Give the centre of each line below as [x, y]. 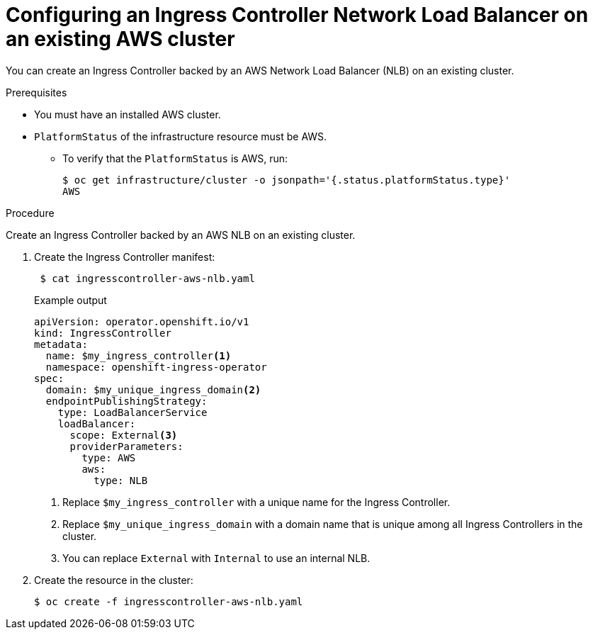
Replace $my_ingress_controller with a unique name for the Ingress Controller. [256, 502]
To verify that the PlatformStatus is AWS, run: [175, 158]
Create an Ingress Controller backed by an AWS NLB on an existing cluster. [181, 235]
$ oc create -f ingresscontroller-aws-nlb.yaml [169, 601]
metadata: [61, 344]
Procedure [30, 213]
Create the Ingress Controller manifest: [125, 257]
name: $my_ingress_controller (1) [139, 355]
